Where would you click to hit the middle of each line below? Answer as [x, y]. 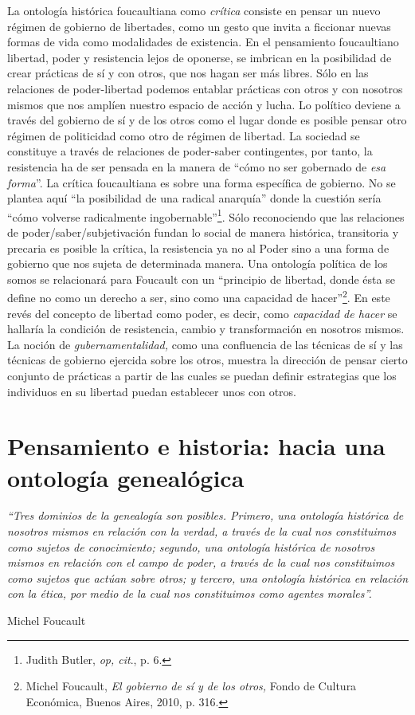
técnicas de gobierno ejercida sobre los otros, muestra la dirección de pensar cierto [207, 360]
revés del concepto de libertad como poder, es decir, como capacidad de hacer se [202, 313]
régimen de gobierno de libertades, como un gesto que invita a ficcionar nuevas [199, 26]
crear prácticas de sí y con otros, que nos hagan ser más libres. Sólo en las [188, 73]
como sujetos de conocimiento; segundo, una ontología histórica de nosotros [191, 546]
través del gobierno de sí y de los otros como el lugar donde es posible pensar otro [207, 120]
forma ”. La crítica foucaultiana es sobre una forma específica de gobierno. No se [202, 182]
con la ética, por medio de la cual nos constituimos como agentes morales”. [190, 593]
